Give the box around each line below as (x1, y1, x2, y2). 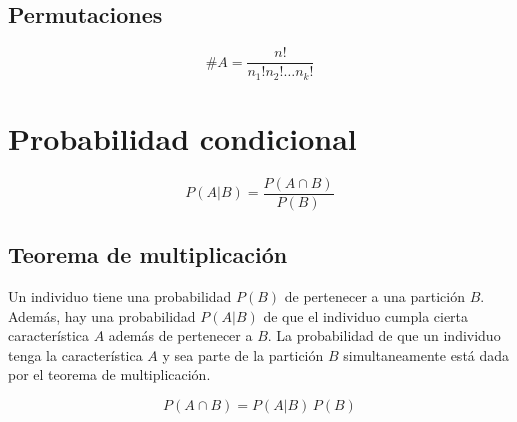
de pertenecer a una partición (284, 286, 465, 307)
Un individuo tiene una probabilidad (8, 286, 232, 307)
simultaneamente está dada (343, 344, 510, 365)
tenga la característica (8, 344, 143, 365)
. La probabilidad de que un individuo (267, 325, 501, 346)
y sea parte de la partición (162, 344, 324, 365)
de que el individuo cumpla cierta (263, 305, 469, 326)
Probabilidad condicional (8, 117, 357, 158)
